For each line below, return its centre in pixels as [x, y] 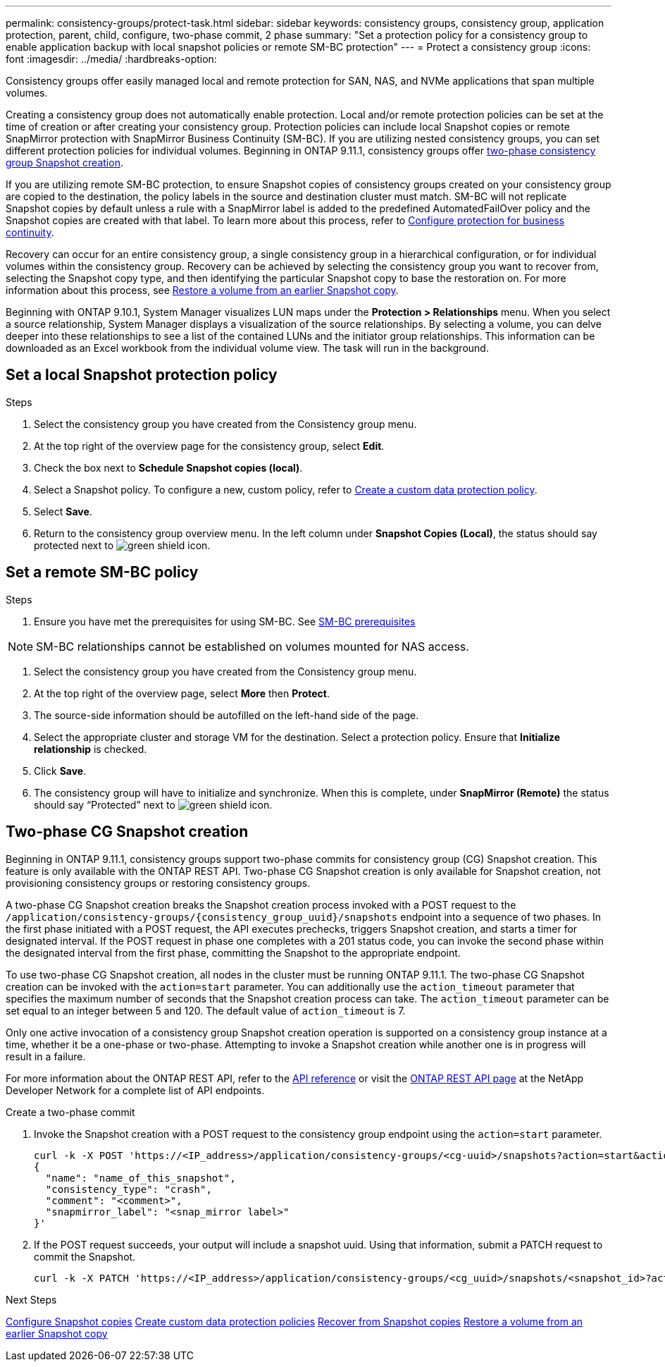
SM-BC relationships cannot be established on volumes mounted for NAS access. [253, 646]
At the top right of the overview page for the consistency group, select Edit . [209, 446]
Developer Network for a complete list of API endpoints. [135, 1090]
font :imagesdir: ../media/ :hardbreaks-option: [111, 59]
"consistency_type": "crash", [129, 1189]
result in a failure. [46, 1056]
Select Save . [63, 511]
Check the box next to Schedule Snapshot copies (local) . [168, 467]
